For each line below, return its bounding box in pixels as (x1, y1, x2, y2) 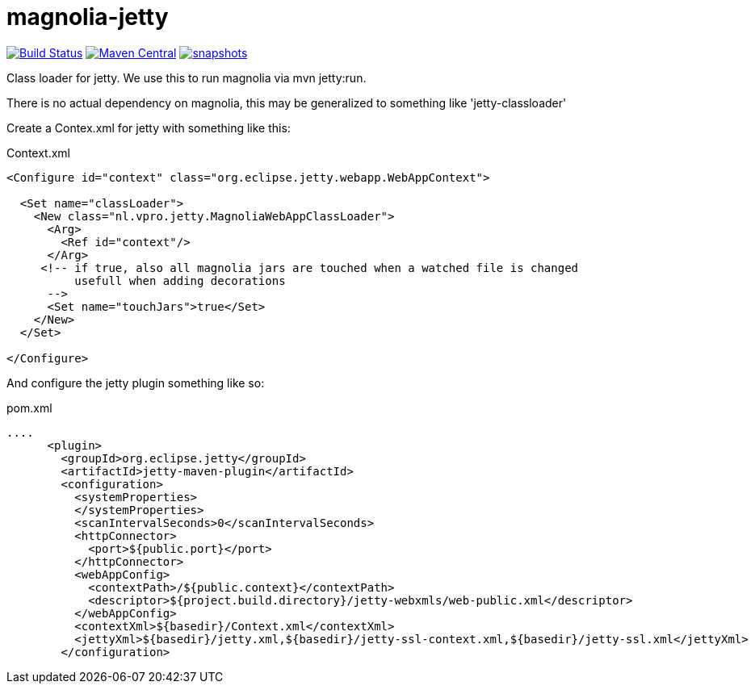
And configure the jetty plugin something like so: (6, 375, 265, 390)
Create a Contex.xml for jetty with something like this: (6, 120, 291, 135)
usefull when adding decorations (74, 274, 286, 287)
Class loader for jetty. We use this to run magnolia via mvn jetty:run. (6, 70, 367, 85)
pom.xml (6, 400, 52, 415)
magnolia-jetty (6, 3, 169, 31)
